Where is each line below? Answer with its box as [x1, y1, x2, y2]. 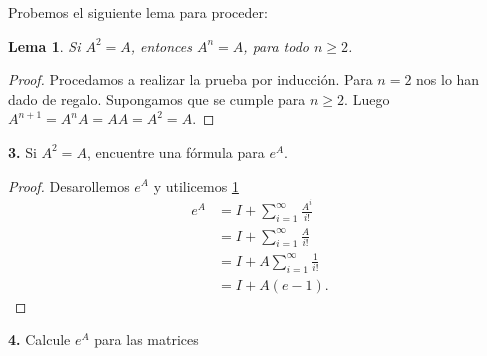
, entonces [130, 35, 192, 56]
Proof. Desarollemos [8, 175, 130, 196]
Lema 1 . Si [8, 35, 81, 56]
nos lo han [416, 69, 480, 90]
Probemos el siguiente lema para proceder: [8, 2, 268, 22]
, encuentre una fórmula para [86, 141, 265, 162]
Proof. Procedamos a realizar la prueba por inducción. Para [8, 69, 373, 90]
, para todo [243, 35, 310, 56]
